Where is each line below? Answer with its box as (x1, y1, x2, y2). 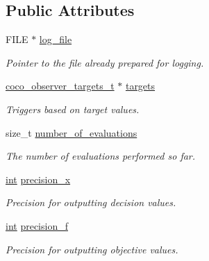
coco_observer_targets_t (6, 78, 115, 93)
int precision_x (6, 171, 71, 186)
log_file (39, 32, 72, 47)
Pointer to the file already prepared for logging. (6, 55, 204, 69)
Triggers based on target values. (6, 101, 140, 116)
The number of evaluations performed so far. (6, 149, 196, 163)
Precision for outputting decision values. (6, 195, 176, 210)
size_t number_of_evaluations (6, 125, 137, 140)
